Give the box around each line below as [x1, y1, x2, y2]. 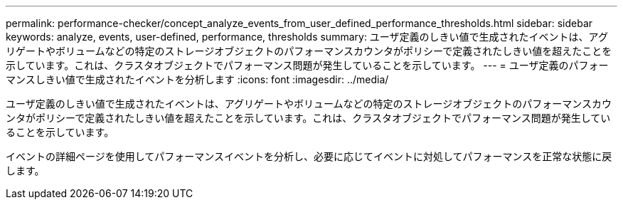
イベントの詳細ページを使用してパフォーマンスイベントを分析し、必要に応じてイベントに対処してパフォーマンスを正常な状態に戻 [6, 150, 612, 162]
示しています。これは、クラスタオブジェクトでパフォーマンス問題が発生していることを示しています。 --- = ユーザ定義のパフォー [6, 59, 609, 71]
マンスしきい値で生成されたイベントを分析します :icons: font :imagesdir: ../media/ [6, 73, 389, 85]
